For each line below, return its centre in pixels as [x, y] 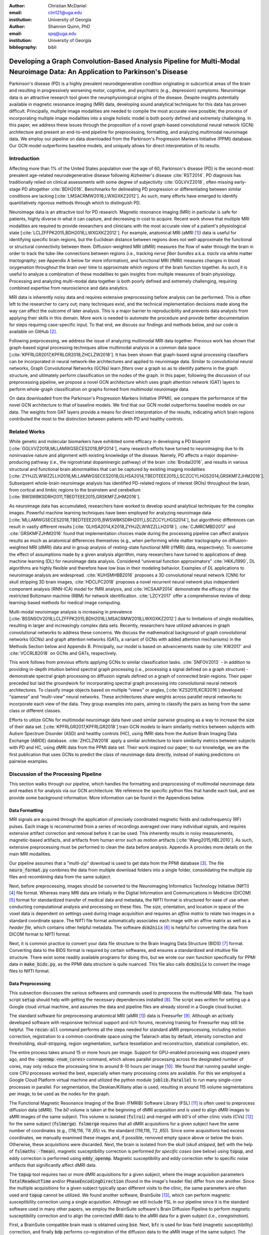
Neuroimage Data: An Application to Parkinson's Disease [99, 72]
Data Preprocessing [30, 984]
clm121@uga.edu [65, 13]
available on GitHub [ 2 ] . [33, 331]
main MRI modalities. [30, 854]
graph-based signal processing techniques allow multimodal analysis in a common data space [105, 348]
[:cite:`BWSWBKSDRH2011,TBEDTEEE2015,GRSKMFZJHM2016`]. [75, 497]
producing [20, 462]
